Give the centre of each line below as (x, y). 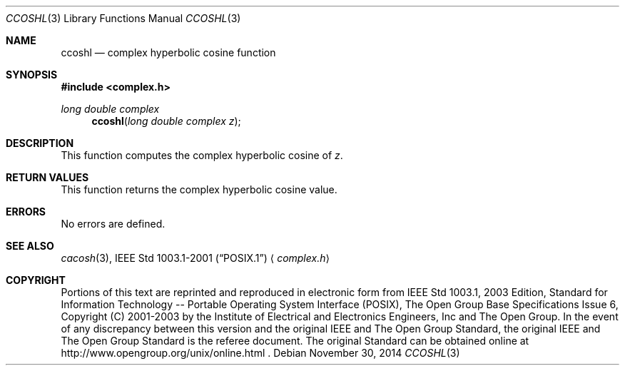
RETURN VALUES (47, 177)
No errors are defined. (113, 224)
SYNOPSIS (32, 75)
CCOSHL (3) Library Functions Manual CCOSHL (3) (123, 18)
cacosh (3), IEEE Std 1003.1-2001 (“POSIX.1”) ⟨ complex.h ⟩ (195, 258)
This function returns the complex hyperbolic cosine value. (199, 189)
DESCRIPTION (40, 143)
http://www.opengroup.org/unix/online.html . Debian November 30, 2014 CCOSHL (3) (260, 353)
